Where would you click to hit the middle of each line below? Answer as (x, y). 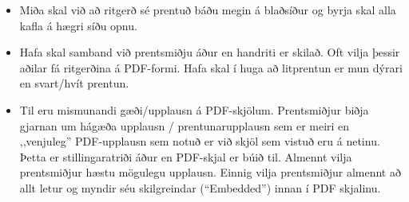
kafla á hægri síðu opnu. (78, 25)
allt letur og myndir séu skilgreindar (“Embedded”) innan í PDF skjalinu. (200, 187)
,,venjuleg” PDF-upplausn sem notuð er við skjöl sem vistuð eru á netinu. (200, 141)
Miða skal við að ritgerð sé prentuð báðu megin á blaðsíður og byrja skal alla (208, 10)
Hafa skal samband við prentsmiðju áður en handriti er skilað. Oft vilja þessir (210, 52)
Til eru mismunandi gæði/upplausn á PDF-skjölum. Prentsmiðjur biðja (194, 109)
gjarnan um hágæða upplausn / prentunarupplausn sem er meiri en (185, 125)
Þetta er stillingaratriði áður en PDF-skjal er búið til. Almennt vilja (186, 156)
